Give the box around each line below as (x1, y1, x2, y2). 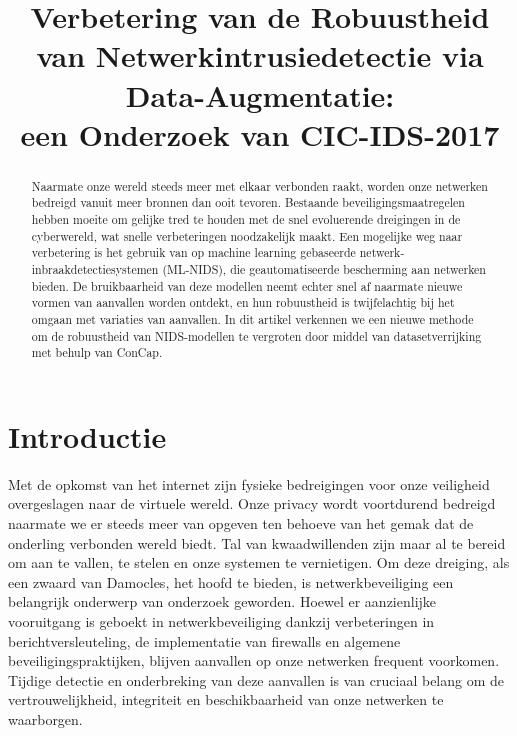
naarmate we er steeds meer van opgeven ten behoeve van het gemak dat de (8, 513, 474, 534)
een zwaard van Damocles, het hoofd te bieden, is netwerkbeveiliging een (8, 571, 454, 592)
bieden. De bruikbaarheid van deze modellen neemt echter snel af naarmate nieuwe (31, 277, 463, 294)
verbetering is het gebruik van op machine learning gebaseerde (31, 244, 356, 261)
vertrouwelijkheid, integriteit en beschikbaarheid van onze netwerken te (8, 689, 444, 710)
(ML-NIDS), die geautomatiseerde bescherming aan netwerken (162, 261, 486, 278)
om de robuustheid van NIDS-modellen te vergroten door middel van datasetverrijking (31, 327, 482, 344)
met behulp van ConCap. (31, 344, 163, 361)
